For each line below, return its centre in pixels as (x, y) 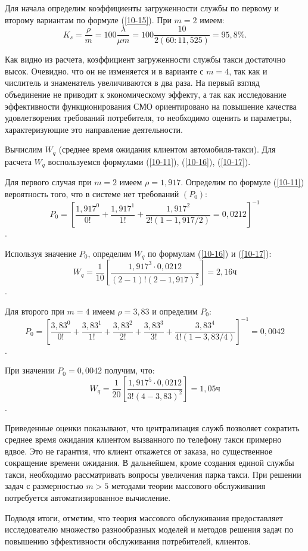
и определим (175, 311)
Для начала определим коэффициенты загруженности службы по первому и (142, 8)
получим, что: (130, 370)
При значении (30, 370)
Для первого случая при (48, 182)
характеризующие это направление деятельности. (94, 129)
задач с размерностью (44, 486)
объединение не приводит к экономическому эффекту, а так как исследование (146, 94)
